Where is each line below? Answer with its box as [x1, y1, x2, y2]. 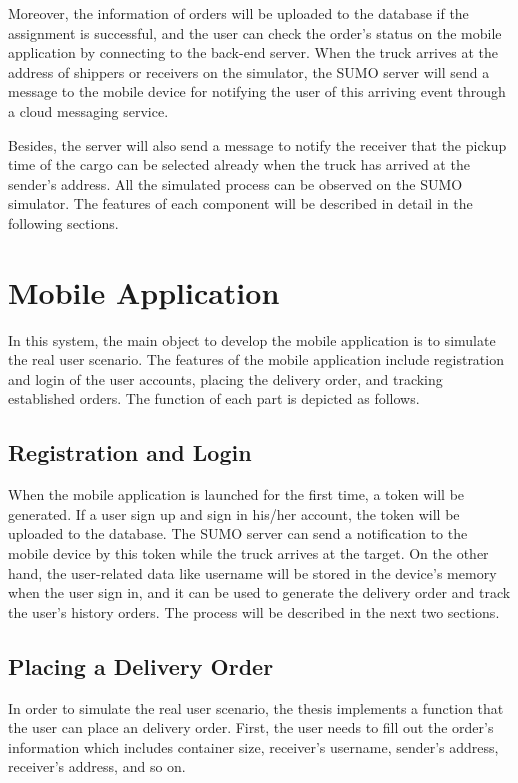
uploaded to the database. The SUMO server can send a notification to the [8, 523, 468, 544]
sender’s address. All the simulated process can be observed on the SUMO [8, 173, 463, 194]
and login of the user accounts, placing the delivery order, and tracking [8, 368, 443, 389]
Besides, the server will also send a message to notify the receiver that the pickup [8, 134, 507, 155]
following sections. [8, 212, 119, 233]
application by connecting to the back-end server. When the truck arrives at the [8, 42, 498, 63]
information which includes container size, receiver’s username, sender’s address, [8, 736, 499, 757]
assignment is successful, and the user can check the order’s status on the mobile [8, 22, 502, 43]
